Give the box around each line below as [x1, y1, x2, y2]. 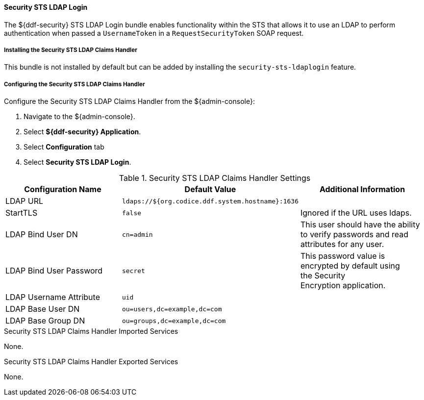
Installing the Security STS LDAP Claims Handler [4, 47, 137, 53]
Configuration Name [24, 184, 101, 195]
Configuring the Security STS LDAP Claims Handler [4, 80, 145, 88]
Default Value [184, 184, 236, 195]
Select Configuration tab [24, 143, 104, 151]
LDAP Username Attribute [5, 292, 100, 302]
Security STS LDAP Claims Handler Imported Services [4, 327, 178, 336]
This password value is [300, 251, 385, 261]
